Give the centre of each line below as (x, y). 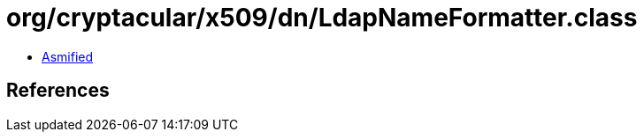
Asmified (68, 56)
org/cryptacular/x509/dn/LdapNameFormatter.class (322, 18)
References (58, 91)
